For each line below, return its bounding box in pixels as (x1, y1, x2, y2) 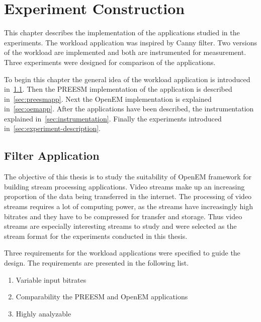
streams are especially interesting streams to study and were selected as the (4, 221, 237, 231)
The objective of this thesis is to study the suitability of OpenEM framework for (4, 171, 251, 182)
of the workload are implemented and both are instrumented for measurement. (4, 47, 246, 57)
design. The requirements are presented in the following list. (4, 257, 189, 268)
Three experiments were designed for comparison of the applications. (4, 56, 216, 67)
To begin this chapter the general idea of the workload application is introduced (4, 74, 250, 84)
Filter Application (4, 148, 100, 163)
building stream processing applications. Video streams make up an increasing (4, 181, 245, 191)
